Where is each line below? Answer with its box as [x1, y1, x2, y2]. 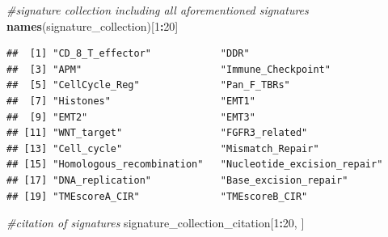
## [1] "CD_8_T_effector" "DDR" [6, 48, 250, 60]
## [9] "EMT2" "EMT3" [6, 111, 255, 123]
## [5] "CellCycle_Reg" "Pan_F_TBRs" [6, 79, 290, 91]
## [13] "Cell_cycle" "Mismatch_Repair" [6, 142, 319, 154]
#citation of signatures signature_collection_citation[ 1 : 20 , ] [6, 214, 305, 231]
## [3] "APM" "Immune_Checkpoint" [6, 63, 331, 75]
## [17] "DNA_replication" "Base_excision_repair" [6, 174, 348, 186]
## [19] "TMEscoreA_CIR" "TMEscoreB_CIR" [6, 190, 308, 202]
